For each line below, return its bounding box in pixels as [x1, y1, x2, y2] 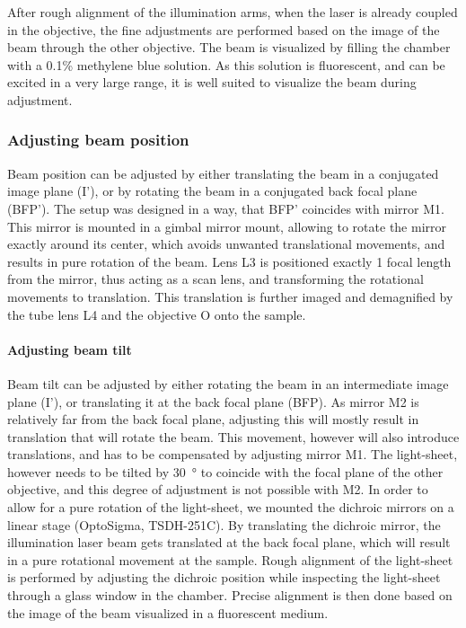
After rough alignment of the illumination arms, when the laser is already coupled [7, 3, 458, 21]
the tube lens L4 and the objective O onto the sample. [7, 305, 306, 323]
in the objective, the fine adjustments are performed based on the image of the [7, 20, 440, 39]
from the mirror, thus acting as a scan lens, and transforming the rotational [7, 270, 424, 288]
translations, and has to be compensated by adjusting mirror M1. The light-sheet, [7, 445, 458, 464]
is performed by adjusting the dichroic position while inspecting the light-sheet [7, 568, 441, 587]
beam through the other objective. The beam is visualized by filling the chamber [7, 38, 451, 57]
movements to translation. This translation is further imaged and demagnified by [7, 287, 453, 305]
